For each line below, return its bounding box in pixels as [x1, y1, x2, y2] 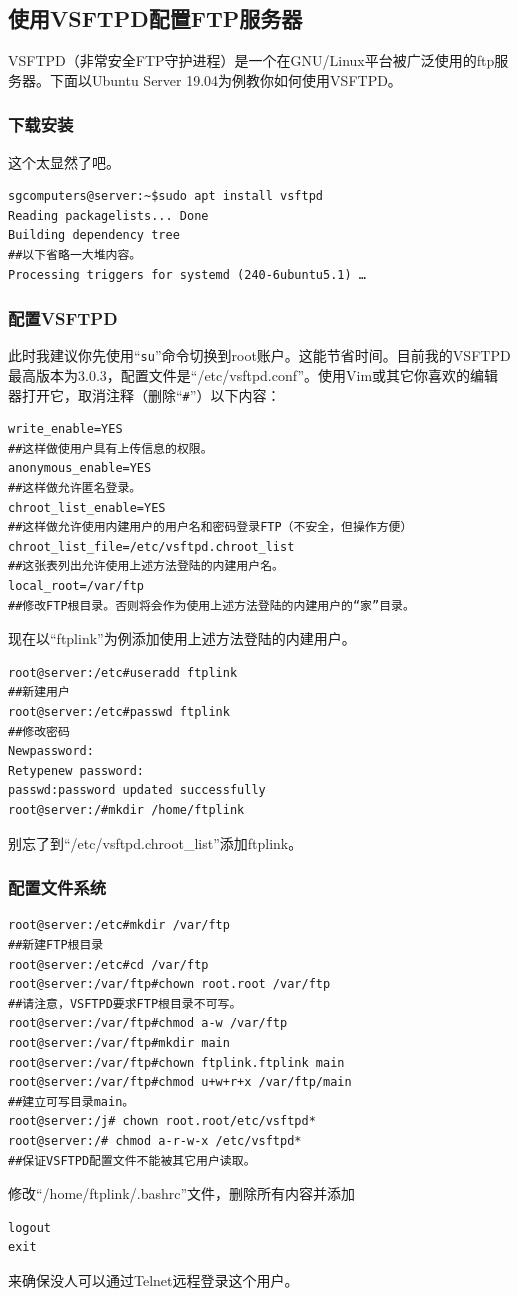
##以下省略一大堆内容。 [8, 247, 142, 262]
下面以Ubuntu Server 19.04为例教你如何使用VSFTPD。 [49, 69, 402, 90]
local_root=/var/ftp [8, 579, 145, 594]
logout [8, 1220, 51, 1235]
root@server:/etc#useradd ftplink [8, 665, 238, 680]
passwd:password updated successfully [8, 783, 266, 798]
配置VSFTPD [8, 306, 118, 331]
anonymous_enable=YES [8, 461, 152, 476]
